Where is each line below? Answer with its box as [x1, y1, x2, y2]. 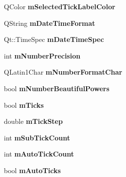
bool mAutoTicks [4, 165, 61, 175]
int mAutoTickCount [4, 149, 74, 159]
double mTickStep [4, 116, 63, 126]
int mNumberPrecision [4, 50, 81, 60]
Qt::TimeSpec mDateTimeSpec [4, 34, 104, 44]
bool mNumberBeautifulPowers [4, 83, 109, 93]
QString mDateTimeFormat [4, 18, 95, 28]
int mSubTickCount [4, 132, 70, 142]
